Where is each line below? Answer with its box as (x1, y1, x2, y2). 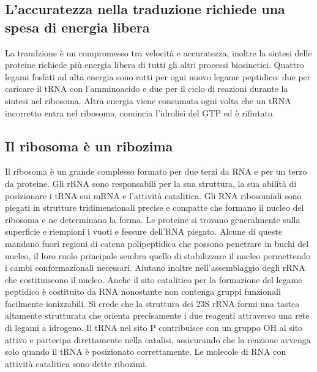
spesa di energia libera (5, 17, 150, 36)
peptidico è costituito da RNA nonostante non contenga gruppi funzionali (5, 285, 281, 298)
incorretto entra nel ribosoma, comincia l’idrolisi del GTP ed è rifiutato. (5, 106, 275, 119)
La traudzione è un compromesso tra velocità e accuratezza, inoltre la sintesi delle (5, 46, 312, 59)
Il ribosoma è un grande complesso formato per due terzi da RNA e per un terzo (5, 165, 307, 178)
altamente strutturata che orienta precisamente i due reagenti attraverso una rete (5, 309, 310, 322)
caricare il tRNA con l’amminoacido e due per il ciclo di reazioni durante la (5, 82, 288, 95)
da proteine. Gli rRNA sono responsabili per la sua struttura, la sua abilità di (5, 177, 297, 189)
